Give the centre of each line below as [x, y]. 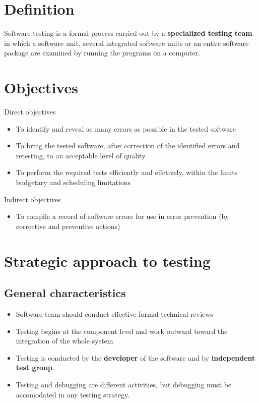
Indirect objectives [33, 199]
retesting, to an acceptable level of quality [81, 155]
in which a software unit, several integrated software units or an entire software [126, 43]
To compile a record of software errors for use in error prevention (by [122, 216]
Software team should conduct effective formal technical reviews [114, 313]
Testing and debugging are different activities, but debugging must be [124, 384]
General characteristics [65, 293]
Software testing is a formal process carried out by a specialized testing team [128, 33]
